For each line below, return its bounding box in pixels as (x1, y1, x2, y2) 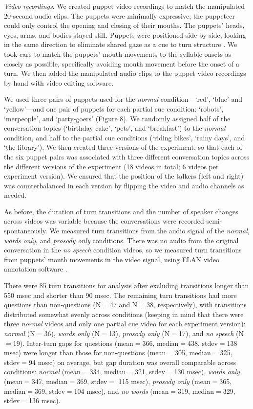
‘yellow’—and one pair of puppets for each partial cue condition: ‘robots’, (4, 103, 224, 114)
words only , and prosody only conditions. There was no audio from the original (4, 235, 239, 245)
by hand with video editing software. (4, 77, 114, 88)
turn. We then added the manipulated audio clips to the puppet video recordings (4, 68, 246, 78)
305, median (175, 347, 211, 358)
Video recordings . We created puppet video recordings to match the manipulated (4, 1, 245, 11)
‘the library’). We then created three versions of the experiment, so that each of (4, 142, 242, 152)
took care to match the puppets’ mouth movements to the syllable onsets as (4, 48, 232, 59)
